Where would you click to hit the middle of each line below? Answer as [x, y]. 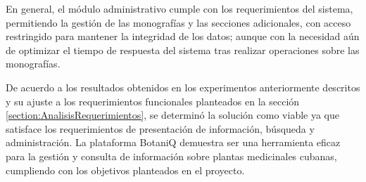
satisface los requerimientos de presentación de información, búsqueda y [160, 128]
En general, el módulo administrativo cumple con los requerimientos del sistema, [179, 8]
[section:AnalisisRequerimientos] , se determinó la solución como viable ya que [172, 115]
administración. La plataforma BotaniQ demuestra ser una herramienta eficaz [173, 142]
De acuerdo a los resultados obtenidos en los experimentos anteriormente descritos [183, 87]
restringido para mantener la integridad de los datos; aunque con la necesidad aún [183, 36]
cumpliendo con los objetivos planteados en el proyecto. [125, 170]
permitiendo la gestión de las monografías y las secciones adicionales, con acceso [178, 22]
